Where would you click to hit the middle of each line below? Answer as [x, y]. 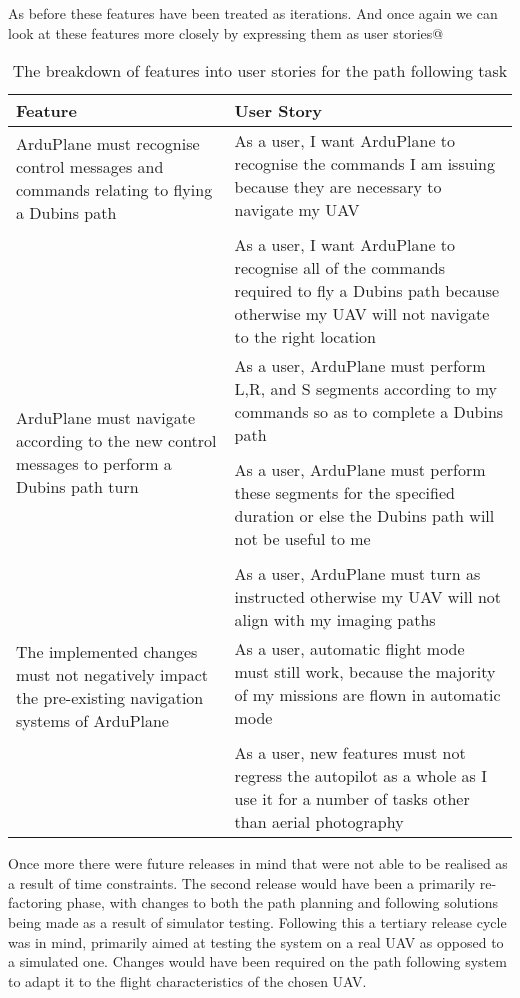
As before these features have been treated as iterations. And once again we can [253, 13]
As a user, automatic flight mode [349, 649]
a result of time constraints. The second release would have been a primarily [242, 882]
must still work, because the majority [365, 672]
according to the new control [116, 441]
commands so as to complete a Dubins [369, 412]
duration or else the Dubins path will [364, 516]
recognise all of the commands [340, 268]
